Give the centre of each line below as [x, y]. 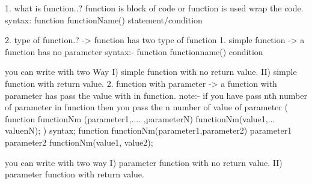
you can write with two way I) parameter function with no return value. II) [144, 162]
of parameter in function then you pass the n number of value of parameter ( [146, 107]
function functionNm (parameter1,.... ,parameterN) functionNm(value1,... [140, 118]
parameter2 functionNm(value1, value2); [79, 142]
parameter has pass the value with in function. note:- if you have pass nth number [156, 95]
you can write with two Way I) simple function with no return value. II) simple [151, 72]
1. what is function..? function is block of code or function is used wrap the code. [154, 8]
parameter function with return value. [75, 174]
